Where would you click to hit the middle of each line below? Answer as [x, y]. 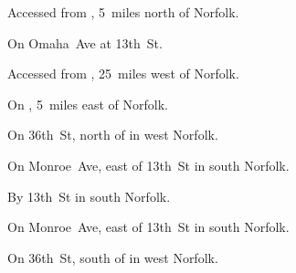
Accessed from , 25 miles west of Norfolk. [123, 73]
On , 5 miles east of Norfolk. [88, 104]
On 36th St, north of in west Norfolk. [113, 135]
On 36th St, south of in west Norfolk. [113, 257]
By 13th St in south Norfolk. [89, 196]
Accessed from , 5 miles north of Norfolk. [123, 12]
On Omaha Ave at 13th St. [85, 42]
